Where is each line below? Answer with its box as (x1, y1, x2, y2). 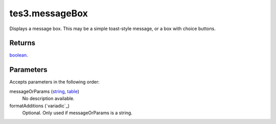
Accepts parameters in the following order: (9, 79, 100, 85)
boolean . (9, 52, 28, 58)
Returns (9, 39, 36, 47)
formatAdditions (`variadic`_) (9, 103, 70, 109)
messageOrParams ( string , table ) (9, 88, 79, 94)
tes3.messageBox (9, 8, 88, 19)
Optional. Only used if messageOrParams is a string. (22, 110, 132, 116)
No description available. (22, 95, 75, 102)
